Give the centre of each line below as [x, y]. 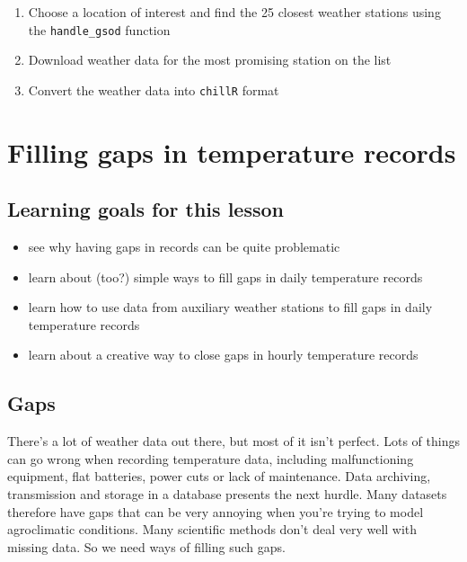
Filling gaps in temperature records [232, 152]
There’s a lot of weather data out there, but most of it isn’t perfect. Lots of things [233, 441]
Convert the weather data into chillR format [154, 89]
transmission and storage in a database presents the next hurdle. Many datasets [227, 494]
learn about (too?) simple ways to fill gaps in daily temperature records [225, 277]
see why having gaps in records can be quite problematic [184, 247]
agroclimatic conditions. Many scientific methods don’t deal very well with [212, 529]
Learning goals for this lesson [145, 209]
